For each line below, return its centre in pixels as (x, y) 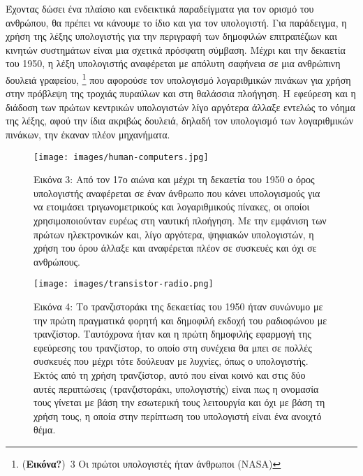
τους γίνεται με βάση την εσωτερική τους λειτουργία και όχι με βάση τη (179, 402)
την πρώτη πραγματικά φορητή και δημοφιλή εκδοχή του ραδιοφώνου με (180, 320)
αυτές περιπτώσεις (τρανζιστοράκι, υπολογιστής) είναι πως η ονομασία (176, 388)
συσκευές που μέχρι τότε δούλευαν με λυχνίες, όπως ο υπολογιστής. (171, 361)
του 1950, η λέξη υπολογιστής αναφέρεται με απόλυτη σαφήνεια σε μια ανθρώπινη (173, 63)
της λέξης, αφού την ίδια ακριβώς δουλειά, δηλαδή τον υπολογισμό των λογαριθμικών (180, 121)
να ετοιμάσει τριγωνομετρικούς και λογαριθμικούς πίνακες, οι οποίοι (172, 207)
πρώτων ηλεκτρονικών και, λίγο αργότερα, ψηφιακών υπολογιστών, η (174, 234)
